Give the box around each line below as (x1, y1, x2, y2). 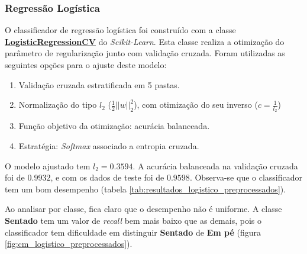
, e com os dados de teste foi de (50, 171, 164, 184)
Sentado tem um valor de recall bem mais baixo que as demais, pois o (5, 214, 261, 226)
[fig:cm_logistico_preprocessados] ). (5, 237, 133, 250)
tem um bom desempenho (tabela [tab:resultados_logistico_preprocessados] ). (5, 182, 286, 195)
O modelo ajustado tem (5, 159, 91, 172)
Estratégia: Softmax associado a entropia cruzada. (18, 140, 199, 152)
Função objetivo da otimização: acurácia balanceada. (18, 120, 210, 132)
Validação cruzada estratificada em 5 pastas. (18, 78, 180, 91)
